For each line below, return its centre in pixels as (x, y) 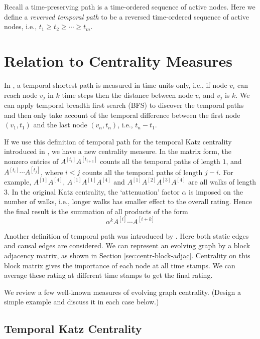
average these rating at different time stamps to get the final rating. (108, 275)
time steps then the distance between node (127, 95)
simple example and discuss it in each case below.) (82, 302)
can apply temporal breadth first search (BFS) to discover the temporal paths (124, 105)
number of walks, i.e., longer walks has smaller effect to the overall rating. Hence (128, 201)
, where (52, 172)
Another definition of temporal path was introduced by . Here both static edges (126, 235)
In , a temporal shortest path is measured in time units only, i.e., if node (116, 84)
